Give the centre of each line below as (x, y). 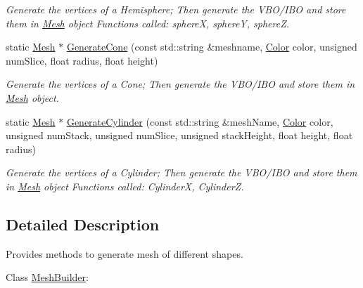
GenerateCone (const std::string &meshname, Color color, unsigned (212, 47)
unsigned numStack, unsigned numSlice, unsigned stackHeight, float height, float (179, 135)
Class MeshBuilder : (47, 277)
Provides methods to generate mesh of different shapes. (125, 253)
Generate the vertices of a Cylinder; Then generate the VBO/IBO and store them (181, 172)
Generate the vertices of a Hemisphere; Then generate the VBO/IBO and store (176, 9)
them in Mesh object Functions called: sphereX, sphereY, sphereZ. (148, 23)
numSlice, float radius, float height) (82, 60)
